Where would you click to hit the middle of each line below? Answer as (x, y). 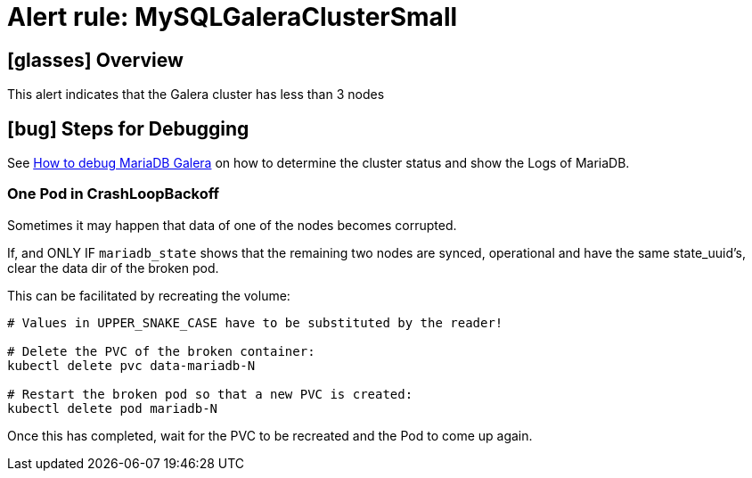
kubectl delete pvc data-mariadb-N (131, 365)
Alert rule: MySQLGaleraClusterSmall (233, 17)
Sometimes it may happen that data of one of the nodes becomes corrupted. (232, 225)
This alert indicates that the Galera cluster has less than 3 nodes (196, 95)
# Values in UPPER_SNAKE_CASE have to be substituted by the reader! (255, 322)
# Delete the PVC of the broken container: (161, 351)
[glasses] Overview (95, 60)
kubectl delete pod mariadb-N (113, 408)
